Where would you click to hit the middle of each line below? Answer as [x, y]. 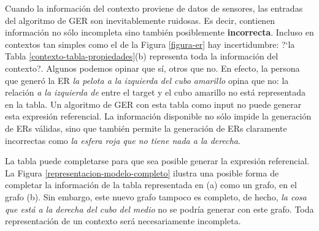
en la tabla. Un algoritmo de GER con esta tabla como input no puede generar [153, 104]
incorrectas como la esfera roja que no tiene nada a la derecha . [123, 140]
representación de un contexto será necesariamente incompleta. [123, 221]
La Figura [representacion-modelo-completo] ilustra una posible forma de [142, 172]
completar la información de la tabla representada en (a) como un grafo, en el [151, 185]
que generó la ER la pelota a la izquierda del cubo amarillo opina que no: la [147, 80]
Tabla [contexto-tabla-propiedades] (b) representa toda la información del [142, 56]
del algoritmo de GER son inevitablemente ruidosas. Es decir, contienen [140, 20]
